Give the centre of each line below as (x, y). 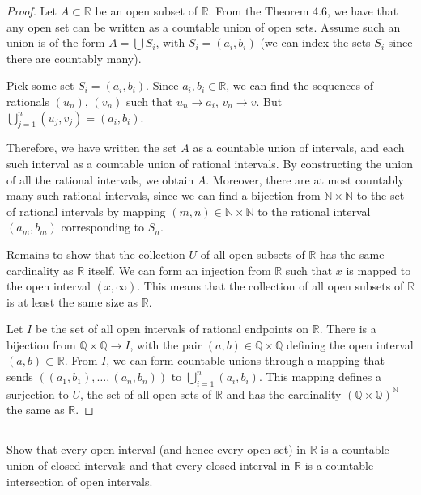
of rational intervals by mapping (86, 211)
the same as (36, 410)
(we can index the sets (315, 42)
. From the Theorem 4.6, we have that (303, 11)
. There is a (348, 329)
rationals (28, 101)
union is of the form (56, 42)
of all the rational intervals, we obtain (100, 179)
